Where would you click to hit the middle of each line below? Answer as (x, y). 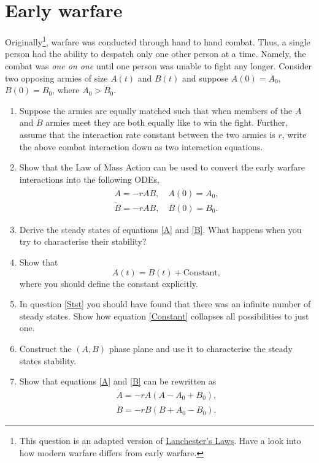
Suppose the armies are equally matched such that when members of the (156, 110)
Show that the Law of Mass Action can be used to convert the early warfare (162, 167)
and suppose (205, 78)
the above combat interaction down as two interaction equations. (141, 146)
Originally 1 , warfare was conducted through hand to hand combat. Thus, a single (158, 41)
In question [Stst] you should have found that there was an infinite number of (165, 304)
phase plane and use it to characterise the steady (201, 348)
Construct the (45, 348)
